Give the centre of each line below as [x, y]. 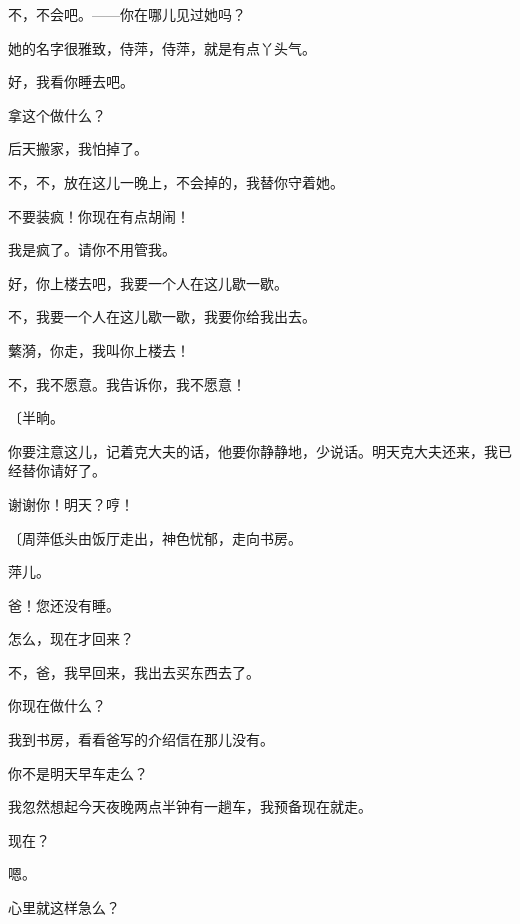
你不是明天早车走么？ [78, 772]
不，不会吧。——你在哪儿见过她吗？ [127, 14]
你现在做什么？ [57, 705]
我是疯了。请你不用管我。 [92, 249]
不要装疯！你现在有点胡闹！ [99, 215]
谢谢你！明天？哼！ [71, 503]
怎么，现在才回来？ [71, 638]
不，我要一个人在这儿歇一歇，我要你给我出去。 [162, 316]
